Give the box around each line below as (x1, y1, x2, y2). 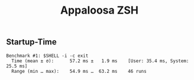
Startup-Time (6, 37, 57, 47)
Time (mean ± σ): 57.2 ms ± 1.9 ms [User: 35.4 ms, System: (11, 57, 189, 64)
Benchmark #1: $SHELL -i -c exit (6, 53, 89, 59)
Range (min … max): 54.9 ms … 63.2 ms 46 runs (11, 68, 147, 74)
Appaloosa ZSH (60, 4, 139, 17)
